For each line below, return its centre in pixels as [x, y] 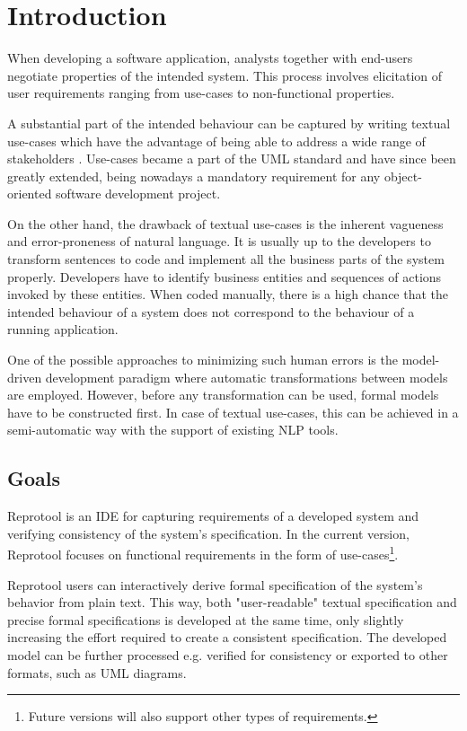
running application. [63, 329]
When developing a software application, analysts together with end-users [210, 58]
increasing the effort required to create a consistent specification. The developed [227, 637]
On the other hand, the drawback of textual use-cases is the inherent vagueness [225, 223]
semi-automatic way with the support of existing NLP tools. [173, 430]
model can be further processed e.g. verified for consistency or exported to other [228, 655]
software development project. [138, 194]
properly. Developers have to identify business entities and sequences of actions [225, 276]
